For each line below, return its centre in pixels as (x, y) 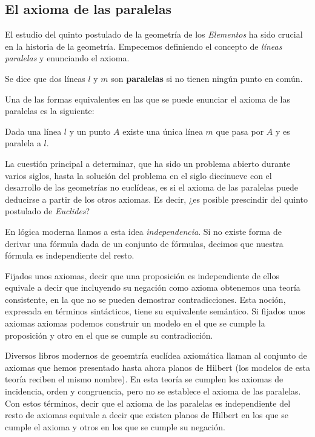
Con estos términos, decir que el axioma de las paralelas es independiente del (148, 403)
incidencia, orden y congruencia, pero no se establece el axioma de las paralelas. (153, 391)
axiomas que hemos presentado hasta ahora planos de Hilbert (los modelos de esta (157, 367)
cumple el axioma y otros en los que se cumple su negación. (115, 426)
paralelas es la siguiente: (50, 111)
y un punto (90, 131)
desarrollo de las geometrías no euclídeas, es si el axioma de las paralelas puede (152, 187)
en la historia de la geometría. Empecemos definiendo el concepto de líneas (144, 46)
